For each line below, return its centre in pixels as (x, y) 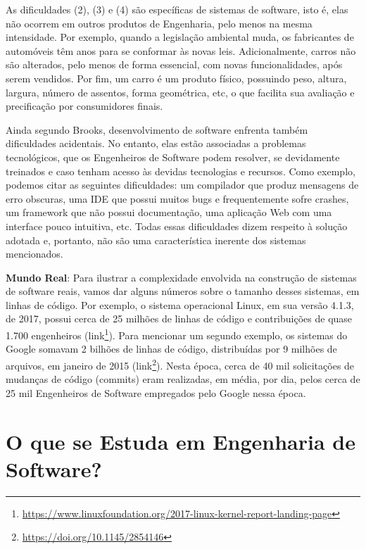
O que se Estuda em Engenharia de (181, 441)
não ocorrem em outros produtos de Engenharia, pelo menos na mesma (159, 23)
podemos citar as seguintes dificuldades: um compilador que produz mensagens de (182, 185)
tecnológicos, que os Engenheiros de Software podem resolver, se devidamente (173, 157)
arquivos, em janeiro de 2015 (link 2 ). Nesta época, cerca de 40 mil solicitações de (180, 364)
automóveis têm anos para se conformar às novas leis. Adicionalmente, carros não (181, 50)
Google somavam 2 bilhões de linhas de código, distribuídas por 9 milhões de (171, 349)
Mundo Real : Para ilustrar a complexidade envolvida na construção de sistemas (181, 277)
